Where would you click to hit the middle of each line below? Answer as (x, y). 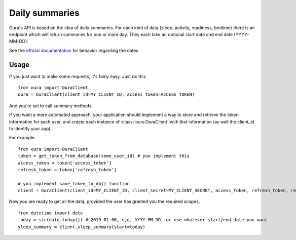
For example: (22, 138)
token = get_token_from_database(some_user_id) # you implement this (104, 156)
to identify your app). (30, 128)
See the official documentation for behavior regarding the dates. (74, 50)
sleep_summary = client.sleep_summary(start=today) (82, 227)
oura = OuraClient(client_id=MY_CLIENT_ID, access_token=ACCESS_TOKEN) (106, 95)
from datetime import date (51, 213)
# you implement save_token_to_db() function (74, 183)
